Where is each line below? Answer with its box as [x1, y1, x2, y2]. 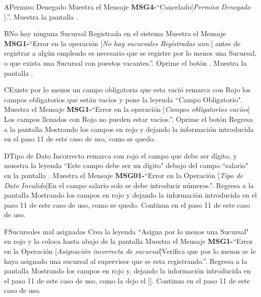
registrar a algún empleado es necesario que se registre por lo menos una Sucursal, [4, 48, 257, 58]
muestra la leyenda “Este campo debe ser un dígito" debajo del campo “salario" [4, 160, 248, 171]
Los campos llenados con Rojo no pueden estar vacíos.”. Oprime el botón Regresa [4, 113, 253, 124]
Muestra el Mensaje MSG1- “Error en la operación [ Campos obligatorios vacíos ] [4, 104, 250, 114]
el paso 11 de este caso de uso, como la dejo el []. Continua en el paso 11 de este [4, 275, 250, 285]
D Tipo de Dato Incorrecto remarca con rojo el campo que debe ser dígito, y [4, 150, 237, 161]
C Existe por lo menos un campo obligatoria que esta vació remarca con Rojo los [4, 84, 251, 95]
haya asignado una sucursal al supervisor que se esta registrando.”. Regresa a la [4, 255, 247, 266]
